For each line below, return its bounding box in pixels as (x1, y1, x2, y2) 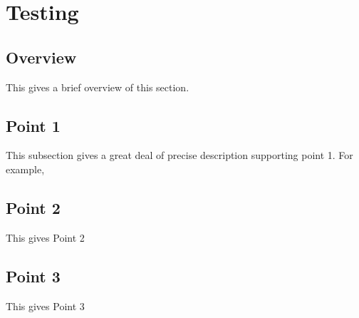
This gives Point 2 (6, 230, 85, 245)
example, (6, 161, 45, 176)
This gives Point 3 (6, 298, 85, 313)
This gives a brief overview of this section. (6, 79, 189, 94)
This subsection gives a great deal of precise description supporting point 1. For (6, 148, 353, 163)
